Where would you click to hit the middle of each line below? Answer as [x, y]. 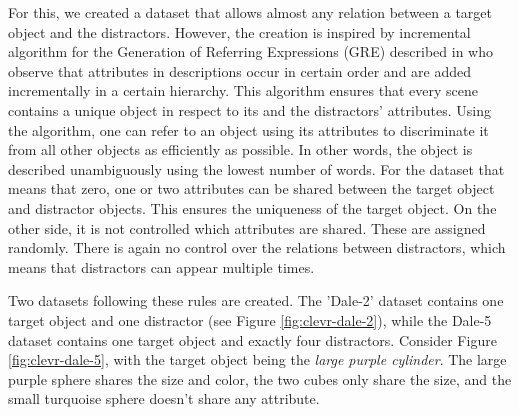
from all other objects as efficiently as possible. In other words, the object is [240, 149]
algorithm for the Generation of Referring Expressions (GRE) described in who [251, 51]
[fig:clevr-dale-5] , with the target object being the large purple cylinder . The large [257, 359]
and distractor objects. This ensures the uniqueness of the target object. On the [252, 207]
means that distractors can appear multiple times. [161, 266]
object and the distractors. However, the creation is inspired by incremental [239, 31]
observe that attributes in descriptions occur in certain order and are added [240, 70]
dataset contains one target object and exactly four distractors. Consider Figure [252, 339]
